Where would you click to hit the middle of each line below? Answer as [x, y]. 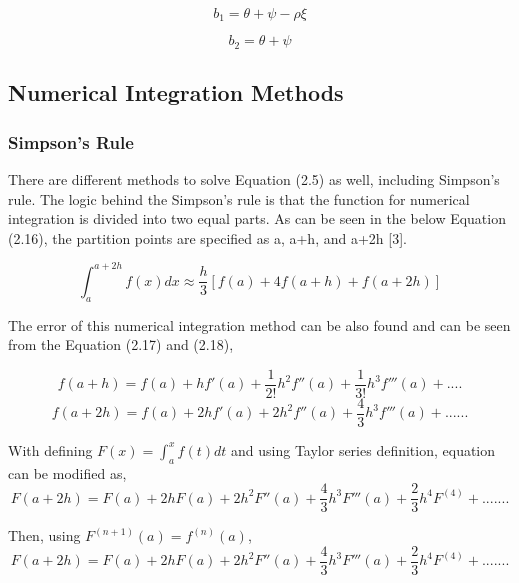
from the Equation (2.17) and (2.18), [121, 344]
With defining [50, 449]
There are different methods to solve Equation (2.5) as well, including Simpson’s [254, 178]
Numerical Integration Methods [176, 92]
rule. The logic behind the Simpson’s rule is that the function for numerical [239, 198]
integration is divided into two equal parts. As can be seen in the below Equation [257, 218]
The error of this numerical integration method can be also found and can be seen [259, 324]
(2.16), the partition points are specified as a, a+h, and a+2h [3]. [207, 237]
